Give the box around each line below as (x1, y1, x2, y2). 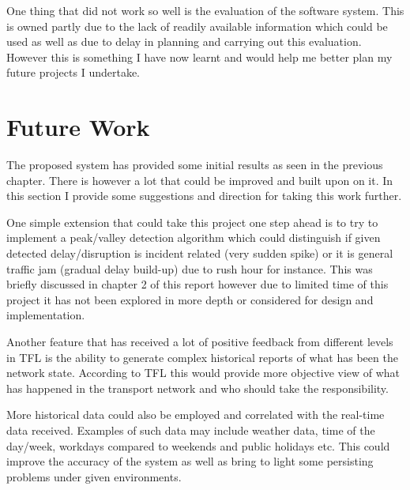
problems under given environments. (6, 468, 182, 484)
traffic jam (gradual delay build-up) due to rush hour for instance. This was (6, 260, 373, 277)
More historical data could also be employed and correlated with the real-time (6, 406, 385, 423)
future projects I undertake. (6, 64, 140, 81)
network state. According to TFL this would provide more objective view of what (6, 364, 401, 381)
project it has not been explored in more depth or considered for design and (6, 291, 374, 307)
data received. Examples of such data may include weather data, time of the (6, 422, 375, 438)
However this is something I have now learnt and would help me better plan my (6, 48, 393, 65)
